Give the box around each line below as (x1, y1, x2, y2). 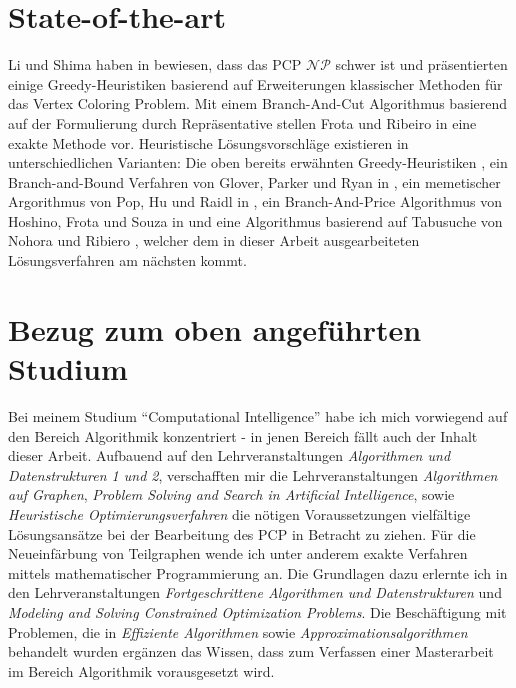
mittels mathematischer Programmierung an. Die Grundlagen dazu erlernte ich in (8, 562, 508, 583)
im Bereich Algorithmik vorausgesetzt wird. (8, 660, 275, 681)
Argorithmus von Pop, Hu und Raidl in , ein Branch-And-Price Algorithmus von (8, 191, 502, 212)
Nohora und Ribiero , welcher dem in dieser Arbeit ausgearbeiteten (8, 230, 420, 251)
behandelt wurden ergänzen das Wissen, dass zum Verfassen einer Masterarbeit (8, 641, 494, 662)
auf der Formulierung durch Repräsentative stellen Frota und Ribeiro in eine (8, 112, 477, 133)
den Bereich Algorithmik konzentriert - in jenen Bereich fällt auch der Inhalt (8, 425, 478, 446)
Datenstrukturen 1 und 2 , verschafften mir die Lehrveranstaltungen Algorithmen (8, 464, 498, 485)
